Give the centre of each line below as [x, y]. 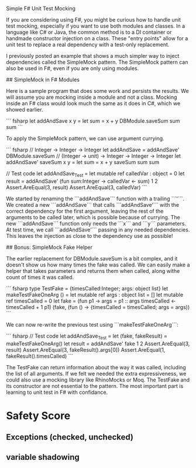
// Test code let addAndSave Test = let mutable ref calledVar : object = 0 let [95, 174]
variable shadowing [43, 457]
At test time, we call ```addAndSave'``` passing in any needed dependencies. [98, 230]
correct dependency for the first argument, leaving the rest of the [85, 211]
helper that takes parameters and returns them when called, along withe [93, 271]
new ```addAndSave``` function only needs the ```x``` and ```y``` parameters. [96, 223]
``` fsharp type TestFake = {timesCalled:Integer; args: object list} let [87, 288]
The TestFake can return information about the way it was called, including [96, 367]
